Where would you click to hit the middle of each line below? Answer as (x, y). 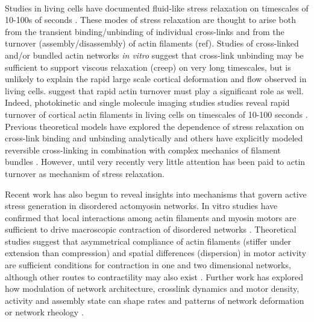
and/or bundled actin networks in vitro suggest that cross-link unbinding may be (154, 55)
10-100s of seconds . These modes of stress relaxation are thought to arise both (151, 20)
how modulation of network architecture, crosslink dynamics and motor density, (152, 288)
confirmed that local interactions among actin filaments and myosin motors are (151, 217)
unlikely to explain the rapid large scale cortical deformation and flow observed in (156, 79)
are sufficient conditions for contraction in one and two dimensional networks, (148, 265)
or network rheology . (44, 312)
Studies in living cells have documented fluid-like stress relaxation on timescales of (157, 8)
